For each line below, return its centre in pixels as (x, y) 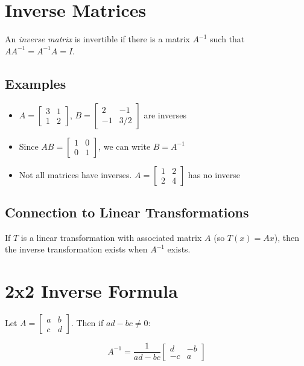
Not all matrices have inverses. (75, 174)
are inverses (165, 114)
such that (227, 39)
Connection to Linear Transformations (127, 212)
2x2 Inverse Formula (91, 291)
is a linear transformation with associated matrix (111, 237)
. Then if (87, 323)
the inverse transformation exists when (76, 249)
